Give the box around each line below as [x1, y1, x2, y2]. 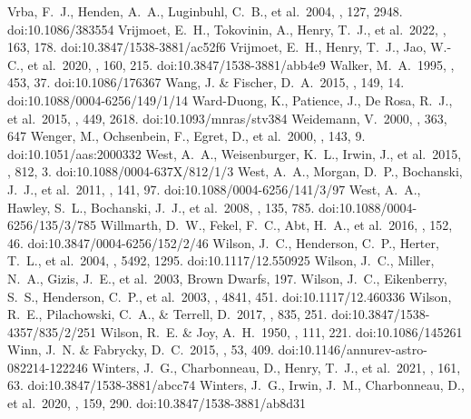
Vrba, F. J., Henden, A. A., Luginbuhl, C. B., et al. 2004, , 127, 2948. [7, 2, 403, 20]
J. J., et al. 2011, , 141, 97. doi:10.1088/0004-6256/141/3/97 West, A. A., [7, 179, 421, 198]
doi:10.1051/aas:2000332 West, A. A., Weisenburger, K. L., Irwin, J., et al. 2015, [7, 144, 462, 163]
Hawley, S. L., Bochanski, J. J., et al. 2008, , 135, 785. [7, 197, 315, 216]
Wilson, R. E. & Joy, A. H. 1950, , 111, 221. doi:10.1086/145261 [100, 322, 463, 341]
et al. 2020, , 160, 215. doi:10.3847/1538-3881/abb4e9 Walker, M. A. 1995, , [27, 55, 455, 74]
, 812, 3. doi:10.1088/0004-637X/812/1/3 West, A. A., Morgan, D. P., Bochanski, [7, 162, 463, 181]
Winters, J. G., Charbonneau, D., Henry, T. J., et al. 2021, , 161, [92, 357, 461, 376]
